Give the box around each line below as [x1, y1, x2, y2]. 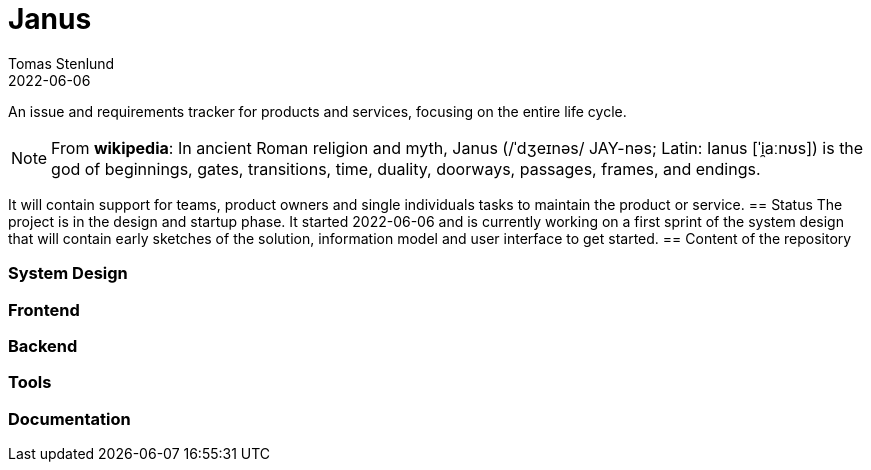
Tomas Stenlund [8, 54, 115, 72]
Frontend [8, 299, 80, 320]
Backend [8, 335, 78, 356]
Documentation [8, 408, 131, 429]
